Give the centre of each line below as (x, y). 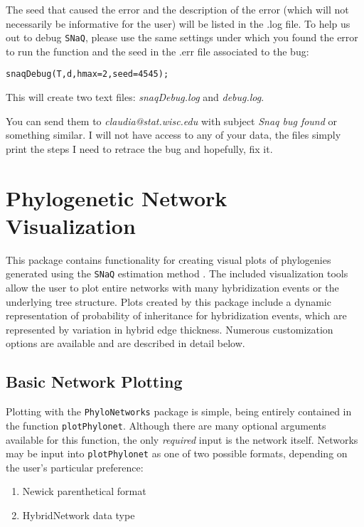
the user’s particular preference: (75, 467)
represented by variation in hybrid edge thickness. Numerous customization (170, 329)
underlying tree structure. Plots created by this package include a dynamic (168, 301)
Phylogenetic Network (117, 197)
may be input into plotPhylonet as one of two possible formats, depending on (177, 453)
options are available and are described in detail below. (125, 343)
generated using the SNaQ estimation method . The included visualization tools (177, 273)
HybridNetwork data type (79, 515)
